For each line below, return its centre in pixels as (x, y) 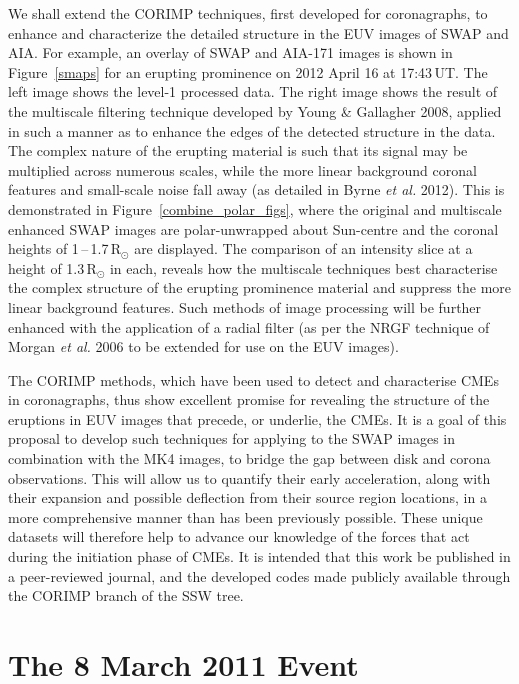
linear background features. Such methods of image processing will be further (245, 306)
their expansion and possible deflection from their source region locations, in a (247, 497)
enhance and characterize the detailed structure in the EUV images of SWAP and (258, 32)
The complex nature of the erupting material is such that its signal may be (238, 150)
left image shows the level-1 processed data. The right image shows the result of (253, 91)
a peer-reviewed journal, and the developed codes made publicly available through (259, 575)
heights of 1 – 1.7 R (65, 248)
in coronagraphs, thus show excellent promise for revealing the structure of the (249, 399)
